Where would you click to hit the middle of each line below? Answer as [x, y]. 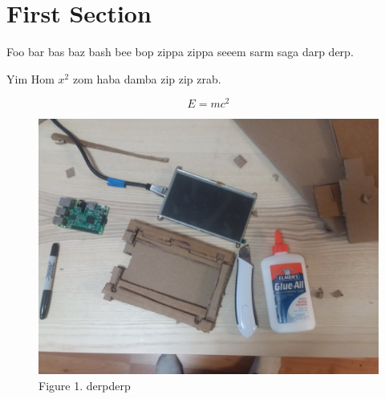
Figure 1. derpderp [85, 385]
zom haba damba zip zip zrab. [147, 78]
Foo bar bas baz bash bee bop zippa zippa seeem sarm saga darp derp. [180, 52]
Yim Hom [30, 78]
